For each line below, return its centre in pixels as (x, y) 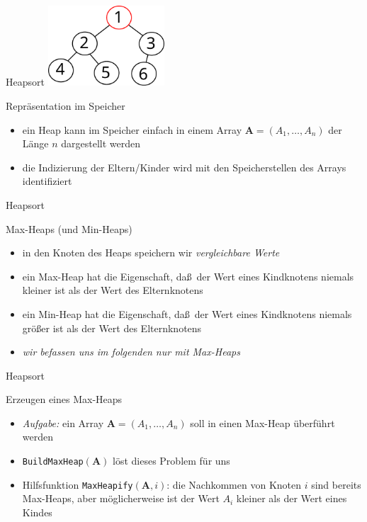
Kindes (37, 512)
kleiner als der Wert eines (292, 498)
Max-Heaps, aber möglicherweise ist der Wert (121, 498)
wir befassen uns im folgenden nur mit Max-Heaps (131, 352)
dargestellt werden (101, 143)
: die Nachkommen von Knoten (234, 484)
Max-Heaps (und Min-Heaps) (69, 228)
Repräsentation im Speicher (66, 105)
